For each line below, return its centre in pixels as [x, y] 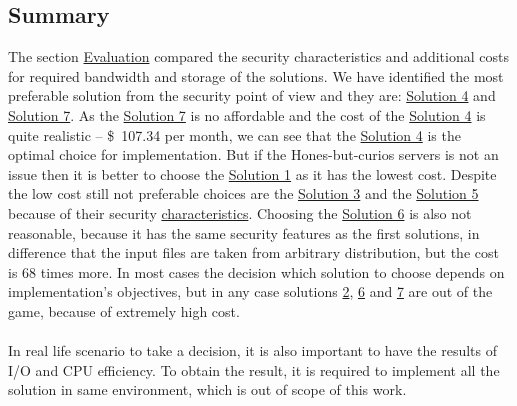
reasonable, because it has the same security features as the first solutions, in [244, 232]
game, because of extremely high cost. [124, 310]
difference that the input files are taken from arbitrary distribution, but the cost [253, 252]
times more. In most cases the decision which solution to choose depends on [272, 271]
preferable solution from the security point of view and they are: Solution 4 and [252, 95]
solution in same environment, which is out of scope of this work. [207, 389]
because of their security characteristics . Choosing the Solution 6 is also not [240, 212]
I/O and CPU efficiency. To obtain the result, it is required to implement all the [254, 369]
